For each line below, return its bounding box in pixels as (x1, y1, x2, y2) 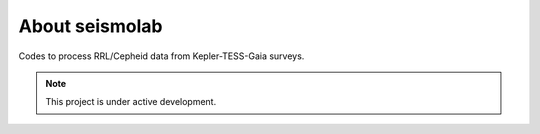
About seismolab (18, 15, 163, 37)
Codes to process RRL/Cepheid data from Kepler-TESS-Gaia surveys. (18, 50, 305, 62)
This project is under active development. (45, 96, 217, 108)
